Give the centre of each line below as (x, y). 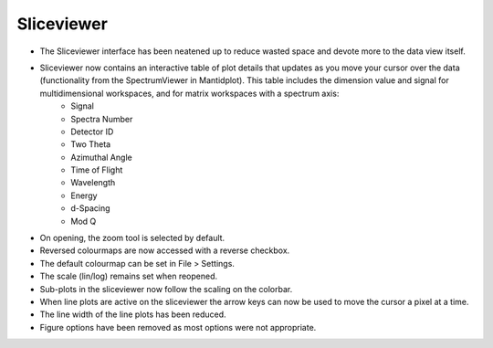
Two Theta (91, 144)
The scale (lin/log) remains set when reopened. (129, 276)
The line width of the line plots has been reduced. (133, 314)
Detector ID (92, 132)
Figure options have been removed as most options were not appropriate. (178, 327)
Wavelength (93, 183)
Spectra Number (102, 119)
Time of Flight (97, 170)
